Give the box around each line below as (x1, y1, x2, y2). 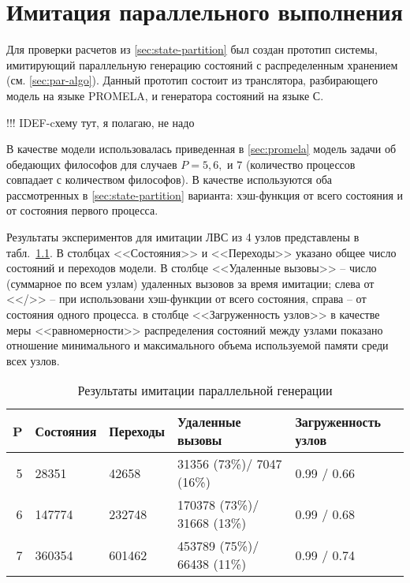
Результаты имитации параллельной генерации (77, 381, 333, 400)
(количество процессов (245, 155, 356, 172)
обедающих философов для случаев (6, 155, 177, 172)
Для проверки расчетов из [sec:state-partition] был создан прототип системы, (6, 41, 378, 58)
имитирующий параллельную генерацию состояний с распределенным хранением (6, 56, 398, 73)
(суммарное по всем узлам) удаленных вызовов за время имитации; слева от (6, 275, 375, 291)
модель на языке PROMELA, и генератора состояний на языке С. (6, 87, 324, 103)
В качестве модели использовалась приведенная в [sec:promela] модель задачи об (6, 140, 397, 157)
